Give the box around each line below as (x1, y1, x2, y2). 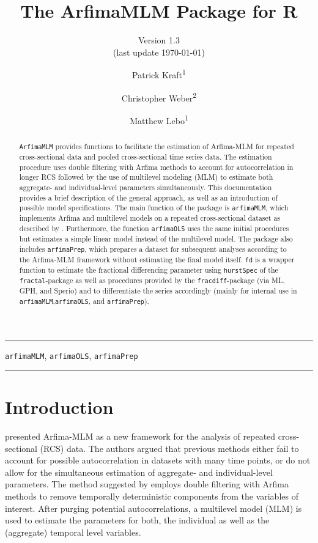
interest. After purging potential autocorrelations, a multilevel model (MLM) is (5, 501, 302, 514)
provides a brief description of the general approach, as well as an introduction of (19, 192, 278, 202)
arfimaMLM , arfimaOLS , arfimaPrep (5, 349, 138, 362)
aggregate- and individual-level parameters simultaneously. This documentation (19, 182, 272, 192)
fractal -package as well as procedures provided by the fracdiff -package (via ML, (19, 275, 285, 286)
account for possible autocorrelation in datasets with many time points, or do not (5, 454, 311, 467)
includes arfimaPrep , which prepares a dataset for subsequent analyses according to (19, 243, 287, 254)
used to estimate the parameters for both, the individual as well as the (5, 514, 270, 526)
